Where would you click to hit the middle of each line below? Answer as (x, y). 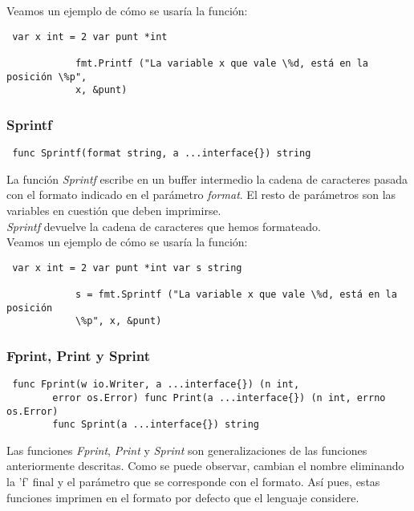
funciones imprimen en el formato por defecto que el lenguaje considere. (183, 497)
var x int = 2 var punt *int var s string (127, 268)
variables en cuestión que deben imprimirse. (114, 210)
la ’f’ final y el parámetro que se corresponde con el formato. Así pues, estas (193, 482)
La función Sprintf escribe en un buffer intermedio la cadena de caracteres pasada (207, 178)
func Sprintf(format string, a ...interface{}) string (162, 154)
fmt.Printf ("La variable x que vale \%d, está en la (222, 63)
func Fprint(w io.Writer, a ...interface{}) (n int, (156, 385)
